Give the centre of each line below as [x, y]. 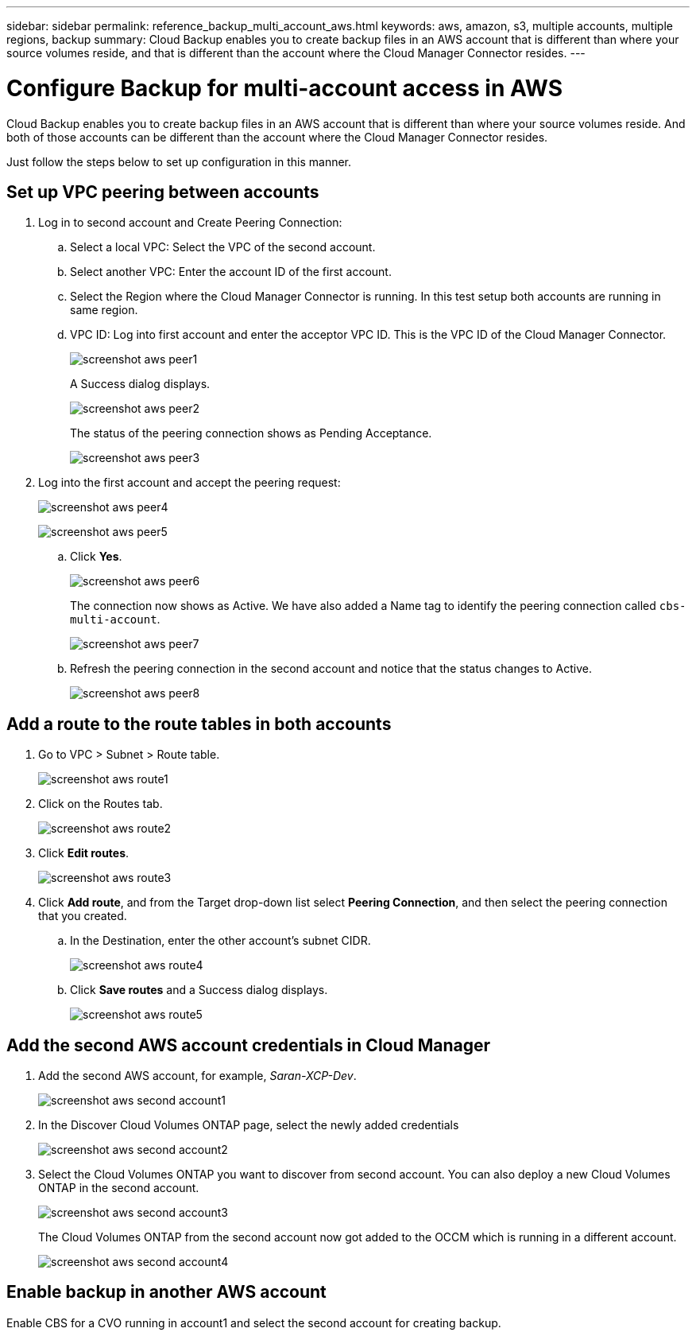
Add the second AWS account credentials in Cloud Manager [249, 1045]
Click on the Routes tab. [101, 804]
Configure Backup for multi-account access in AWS [285, 88]
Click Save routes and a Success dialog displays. [199, 990]
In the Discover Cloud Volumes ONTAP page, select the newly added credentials [249, 1125]
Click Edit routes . [84, 853]
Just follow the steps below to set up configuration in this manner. [179, 161]
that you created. [83, 916]
